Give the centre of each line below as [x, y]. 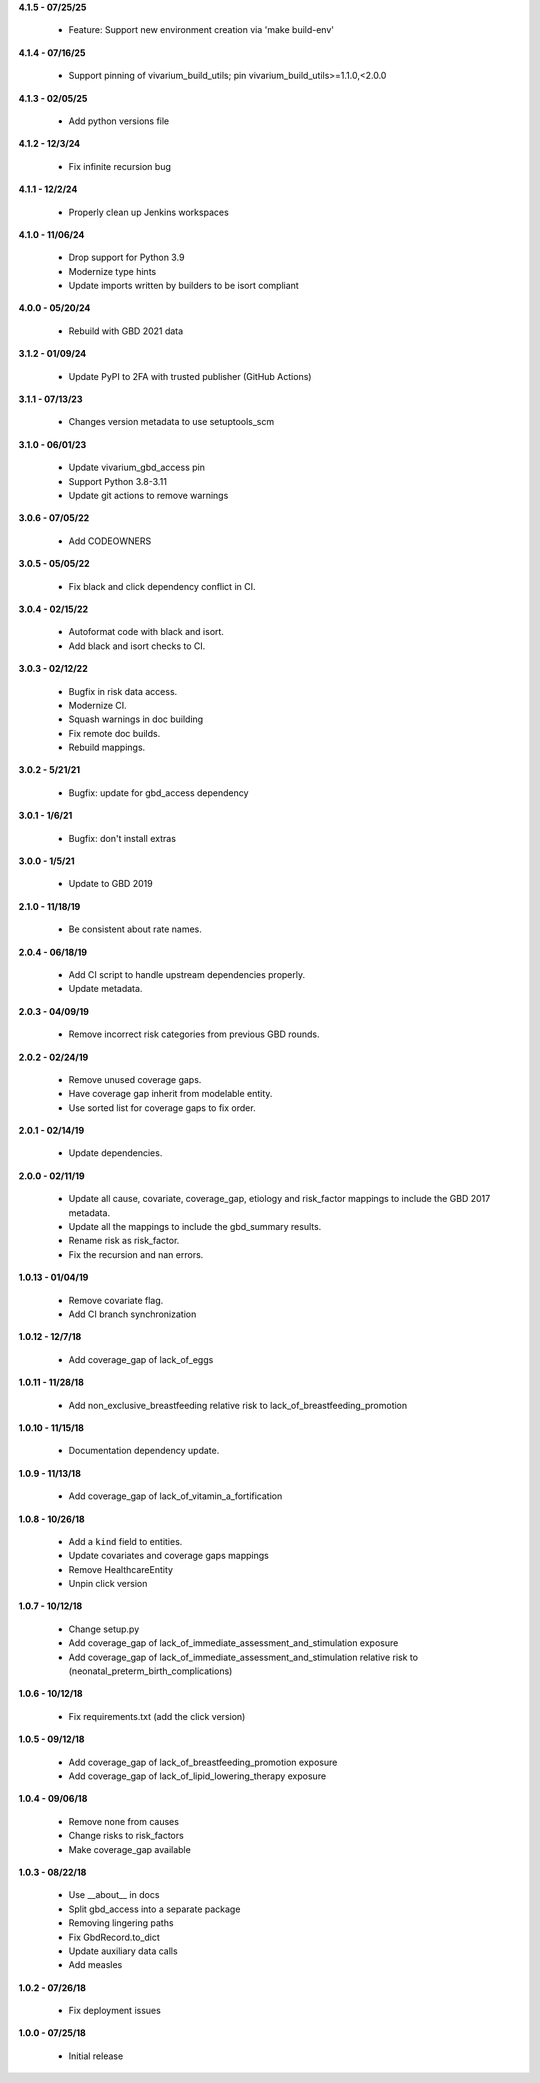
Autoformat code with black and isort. [146, 632]
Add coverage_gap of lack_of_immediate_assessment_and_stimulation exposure [233, 1643]
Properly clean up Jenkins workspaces [148, 212]
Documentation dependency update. [144, 1451]
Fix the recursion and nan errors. [136, 1254]
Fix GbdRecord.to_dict [114, 1937]
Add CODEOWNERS [110, 541]
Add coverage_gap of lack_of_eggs [141, 1359]
